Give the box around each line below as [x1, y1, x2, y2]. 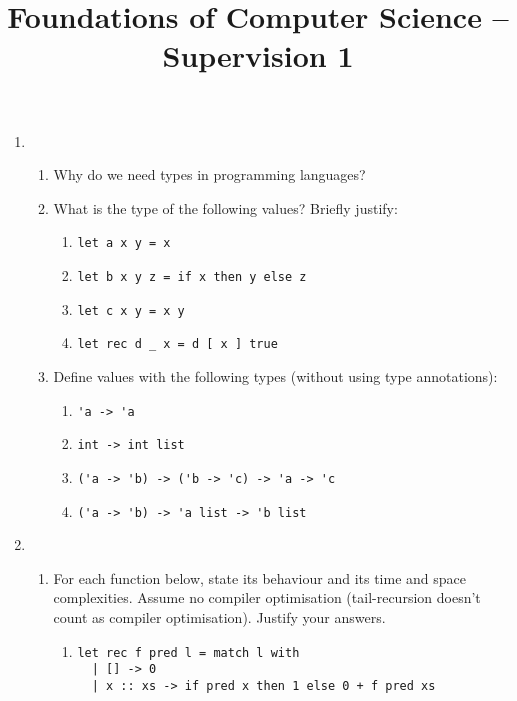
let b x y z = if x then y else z [77, 270, 307, 284]
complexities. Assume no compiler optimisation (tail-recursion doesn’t [53, 587, 481, 608]
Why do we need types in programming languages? [53, 164, 366, 185]
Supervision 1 [162, 35, 354, 76]
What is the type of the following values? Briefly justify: [53, 197, 398, 218]
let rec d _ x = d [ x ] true [77, 337, 278, 352]
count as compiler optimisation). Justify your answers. [53, 606, 386, 627]
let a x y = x [77, 236, 171, 251]
